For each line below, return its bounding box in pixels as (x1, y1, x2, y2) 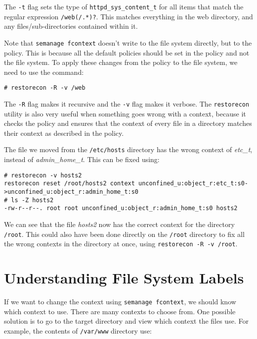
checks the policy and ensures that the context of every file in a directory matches (4, 118, 252, 128)
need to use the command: (4, 66, 84, 77)
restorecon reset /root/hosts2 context (4, 180, 135, 187)
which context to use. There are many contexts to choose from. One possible (4, 306, 236, 316)
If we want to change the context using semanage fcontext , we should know (4, 296, 236, 306)
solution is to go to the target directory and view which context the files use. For (4, 316, 249, 326)
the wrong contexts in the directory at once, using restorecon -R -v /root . (4, 238, 238, 249)
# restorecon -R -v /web (4, 84, 86, 92)
